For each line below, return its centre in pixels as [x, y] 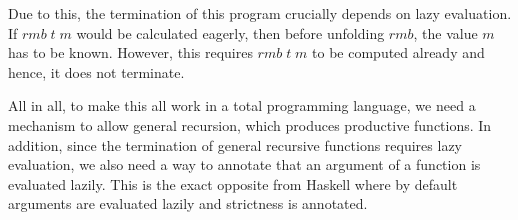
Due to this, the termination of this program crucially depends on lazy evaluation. [260, 13]
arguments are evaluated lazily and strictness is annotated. [188, 203]
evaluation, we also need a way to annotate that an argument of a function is [244, 164]
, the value [445, 32]
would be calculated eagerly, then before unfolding [230, 32]
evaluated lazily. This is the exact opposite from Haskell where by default [233, 183]
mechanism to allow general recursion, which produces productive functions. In [250, 124]
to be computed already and [398, 52]
